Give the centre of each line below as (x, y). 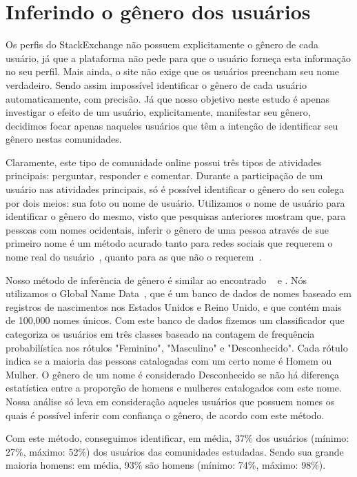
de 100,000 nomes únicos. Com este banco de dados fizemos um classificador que (175, 320)
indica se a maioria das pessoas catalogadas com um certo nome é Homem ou (169, 361)
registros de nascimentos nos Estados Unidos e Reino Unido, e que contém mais (174, 306)
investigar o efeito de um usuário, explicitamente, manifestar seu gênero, (158, 112)
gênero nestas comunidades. (64, 139)
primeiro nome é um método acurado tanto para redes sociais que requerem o (169, 243)
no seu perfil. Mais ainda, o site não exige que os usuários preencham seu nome (173, 71)
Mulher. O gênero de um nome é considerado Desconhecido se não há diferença (172, 374)
